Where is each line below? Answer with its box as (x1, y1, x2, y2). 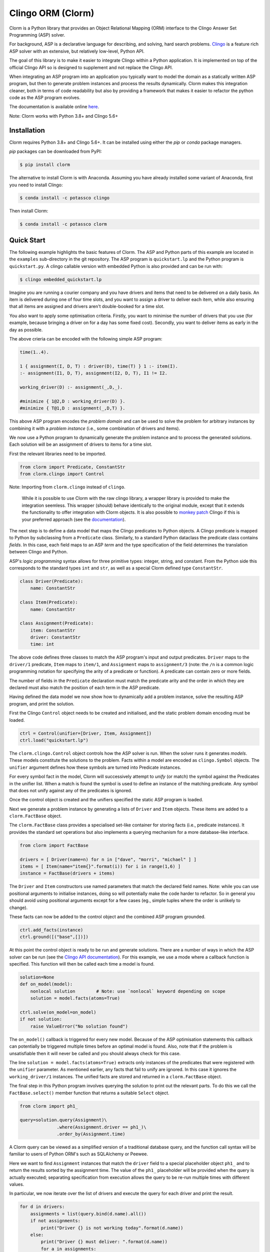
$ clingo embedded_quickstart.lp (19, 276, 102, 282)
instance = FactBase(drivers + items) (19, 870, 115, 876)
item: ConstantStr (30, 628, 75, 633)
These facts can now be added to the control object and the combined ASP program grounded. (9, 913, 206, 919)
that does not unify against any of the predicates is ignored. (9, 787, 132, 793)
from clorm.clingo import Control (19, 471, 104, 477)
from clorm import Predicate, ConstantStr (19, 464, 125, 470)
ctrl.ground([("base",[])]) (19, 934, 88, 940)
